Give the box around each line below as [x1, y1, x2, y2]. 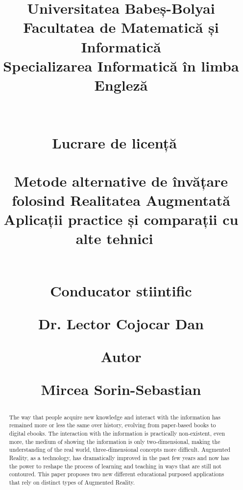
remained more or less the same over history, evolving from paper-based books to [9, 421, 216, 429]
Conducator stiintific [50, 280, 192, 300]
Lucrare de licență [52, 132, 177, 152]
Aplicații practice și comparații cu [3, 209, 239, 229]
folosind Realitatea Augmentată [12, 190, 230, 210]
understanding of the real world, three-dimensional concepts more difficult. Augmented [9, 445, 231, 454]
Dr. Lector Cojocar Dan [38, 314, 204, 333]
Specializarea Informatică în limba [3, 55, 239, 75]
